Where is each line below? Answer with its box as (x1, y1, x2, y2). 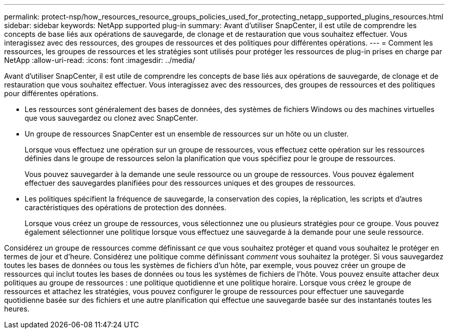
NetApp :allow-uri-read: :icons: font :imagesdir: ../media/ (4, 56, 195, 64)
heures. (4, 304, 30, 313)
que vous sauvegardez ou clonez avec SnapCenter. (25, 114, 198, 122)
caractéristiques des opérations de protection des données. (25, 203, 227, 212)
